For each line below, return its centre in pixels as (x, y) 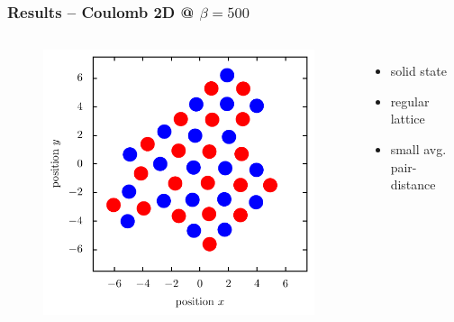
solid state (418, 71)
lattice (408, 119)
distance (413, 184)
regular (410, 101)
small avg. (418, 149)
